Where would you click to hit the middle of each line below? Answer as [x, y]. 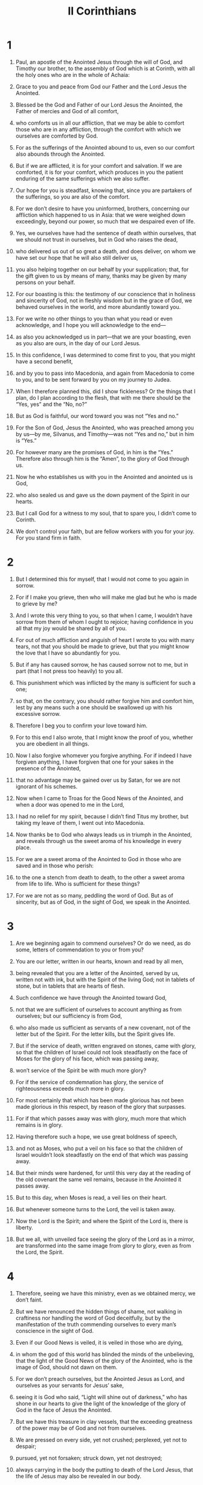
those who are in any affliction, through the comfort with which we [98, 129]
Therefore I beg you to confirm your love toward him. [81, 726]
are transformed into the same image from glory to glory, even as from [103, 1245]
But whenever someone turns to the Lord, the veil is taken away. [95, 1209]
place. [23, 847]
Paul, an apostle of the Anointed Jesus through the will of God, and [99, 62]
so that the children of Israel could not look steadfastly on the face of [101, 1052]
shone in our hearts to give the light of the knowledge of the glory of [101, 1403]
